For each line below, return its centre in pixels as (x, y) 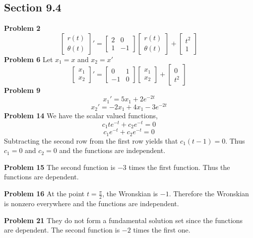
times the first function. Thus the (179, 167)
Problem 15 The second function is (60, 167)
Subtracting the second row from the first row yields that (91, 140)
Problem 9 (22, 90)
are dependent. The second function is (62, 230)
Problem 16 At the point (44, 194)
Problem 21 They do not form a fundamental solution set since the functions (124, 220)
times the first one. (162, 230)
